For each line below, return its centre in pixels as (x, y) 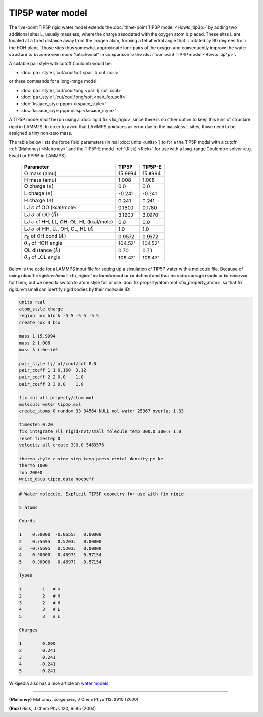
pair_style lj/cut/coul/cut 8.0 (58, 363)
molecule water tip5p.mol (50, 404)
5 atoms (28, 507)
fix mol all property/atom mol (57, 397)
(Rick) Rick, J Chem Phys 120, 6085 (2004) (53, 708)
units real (32, 302)
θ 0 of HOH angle (43, 243)
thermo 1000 (34, 466)
